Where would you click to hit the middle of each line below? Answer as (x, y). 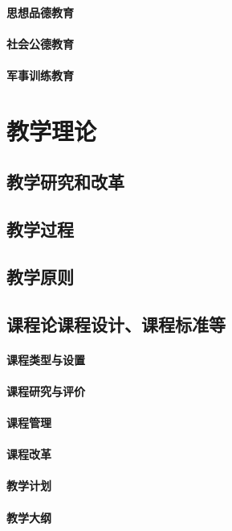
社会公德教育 (40, 43)
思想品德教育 (40, 12)
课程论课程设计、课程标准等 (116, 324)
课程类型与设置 (46, 359)
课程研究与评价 (46, 390)
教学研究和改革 (65, 182)
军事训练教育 (40, 75)
